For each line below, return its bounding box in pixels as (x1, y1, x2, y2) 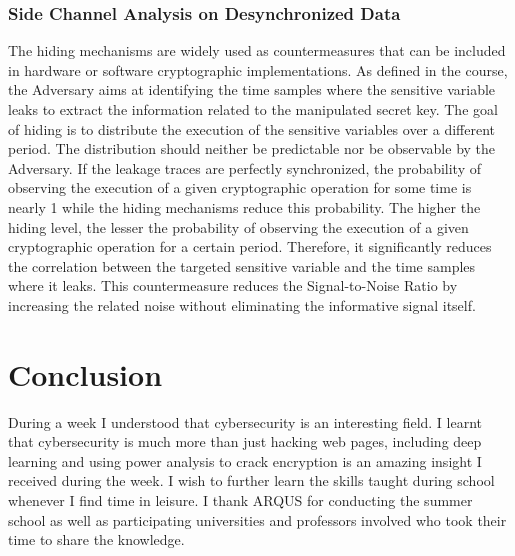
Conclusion (8, 353, 163, 394)
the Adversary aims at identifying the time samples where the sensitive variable (8, 79, 496, 100)
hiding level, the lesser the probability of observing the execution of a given (8, 216, 469, 237)
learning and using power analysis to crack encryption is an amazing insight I (8, 450, 482, 471)
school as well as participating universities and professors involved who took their (8, 509, 507, 530)
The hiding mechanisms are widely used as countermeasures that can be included (8, 40, 506, 61)
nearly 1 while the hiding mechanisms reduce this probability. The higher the (8, 196, 481, 217)
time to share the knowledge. (8, 529, 185, 550)
